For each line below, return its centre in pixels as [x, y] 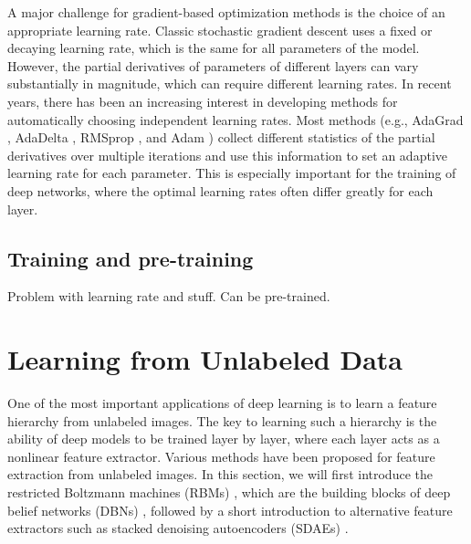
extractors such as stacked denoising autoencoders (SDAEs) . [178, 528]
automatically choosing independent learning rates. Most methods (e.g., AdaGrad [235, 119]
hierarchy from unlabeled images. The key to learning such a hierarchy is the [222, 420]
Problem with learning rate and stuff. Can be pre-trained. [169, 296]
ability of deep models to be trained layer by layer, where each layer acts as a [224, 439]
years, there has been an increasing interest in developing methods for [203, 101]
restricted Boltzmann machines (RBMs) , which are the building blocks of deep [229, 492]
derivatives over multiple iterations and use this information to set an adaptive [227, 155]
